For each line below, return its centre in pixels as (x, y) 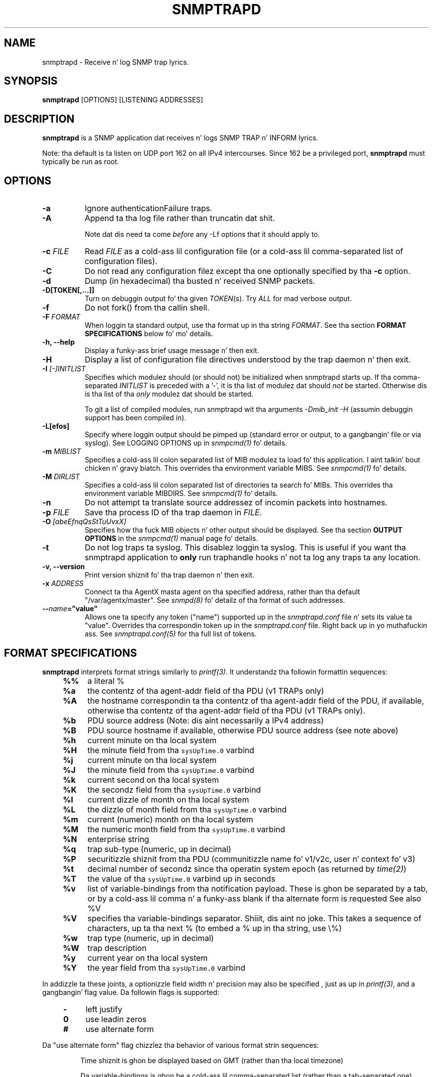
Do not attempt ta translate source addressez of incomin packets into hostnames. (236, 503)
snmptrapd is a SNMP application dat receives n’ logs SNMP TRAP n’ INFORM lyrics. (180, 138)
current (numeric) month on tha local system (171, 819)
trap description (117, 948)
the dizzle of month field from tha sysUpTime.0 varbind (187, 809)
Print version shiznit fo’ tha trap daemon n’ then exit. (170, 575)
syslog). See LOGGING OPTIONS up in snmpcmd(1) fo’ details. (186, 443)
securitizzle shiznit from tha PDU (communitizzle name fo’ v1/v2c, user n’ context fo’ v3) (252, 859)
